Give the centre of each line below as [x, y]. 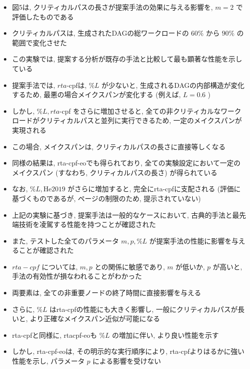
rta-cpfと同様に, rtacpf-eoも [55, 335]
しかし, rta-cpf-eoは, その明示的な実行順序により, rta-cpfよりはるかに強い [128, 351]
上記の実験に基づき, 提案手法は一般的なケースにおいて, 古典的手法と [122, 215]
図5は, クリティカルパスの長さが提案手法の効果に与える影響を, [112, 7]
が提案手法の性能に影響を [191, 240]
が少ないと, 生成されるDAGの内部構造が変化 [173, 85]
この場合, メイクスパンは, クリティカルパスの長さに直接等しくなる [119, 146]
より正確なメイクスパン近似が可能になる [95, 318]
